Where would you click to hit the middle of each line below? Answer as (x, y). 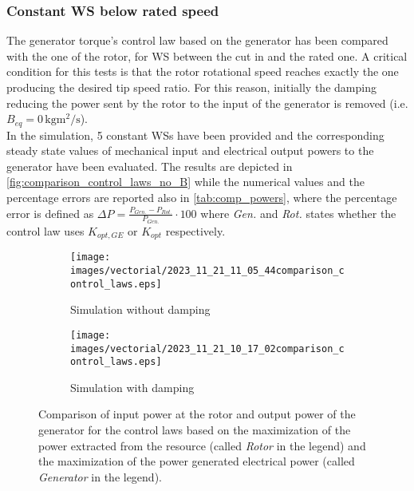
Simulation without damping (140, 309)
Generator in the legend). (100, 476)
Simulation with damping (132, 387)
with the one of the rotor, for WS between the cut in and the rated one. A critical (207, 55)
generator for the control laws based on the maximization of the (195, 430)
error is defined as (50, 213)
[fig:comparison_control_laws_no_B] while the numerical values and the (185, 182)
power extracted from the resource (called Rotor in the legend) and (202, 445)
